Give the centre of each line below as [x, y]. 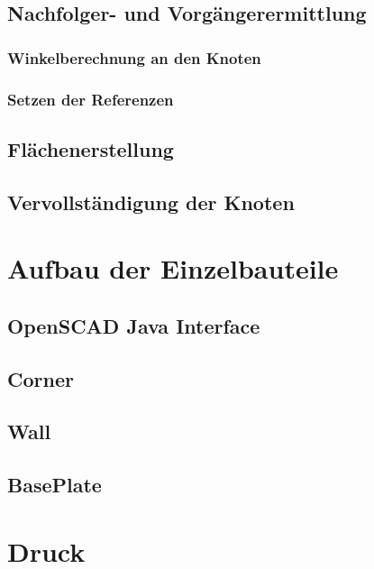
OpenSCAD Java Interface [134, 325]
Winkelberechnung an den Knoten [134, 57]
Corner [41, 378]
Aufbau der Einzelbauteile [173, 268]
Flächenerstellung [91, 148]
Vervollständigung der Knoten [151, 202]
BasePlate [55, 485]
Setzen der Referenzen [91, 99]
